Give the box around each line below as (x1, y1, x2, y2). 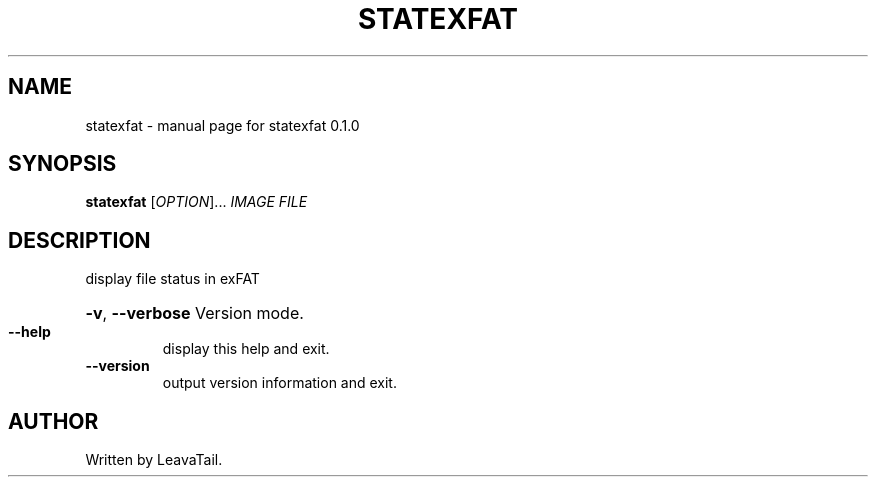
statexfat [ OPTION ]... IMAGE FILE (85, 193, 308, 211)
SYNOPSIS (8, 151, 117, 177)
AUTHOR (8, 408, 99, 434)
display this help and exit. (162, 340, 330, 358)
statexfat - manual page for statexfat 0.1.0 (85, 116, 360, 134)
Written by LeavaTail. (85, 451, 223, 469)
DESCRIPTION (8, 227, 151, 253)
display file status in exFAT (85, 270, 260, 288)
